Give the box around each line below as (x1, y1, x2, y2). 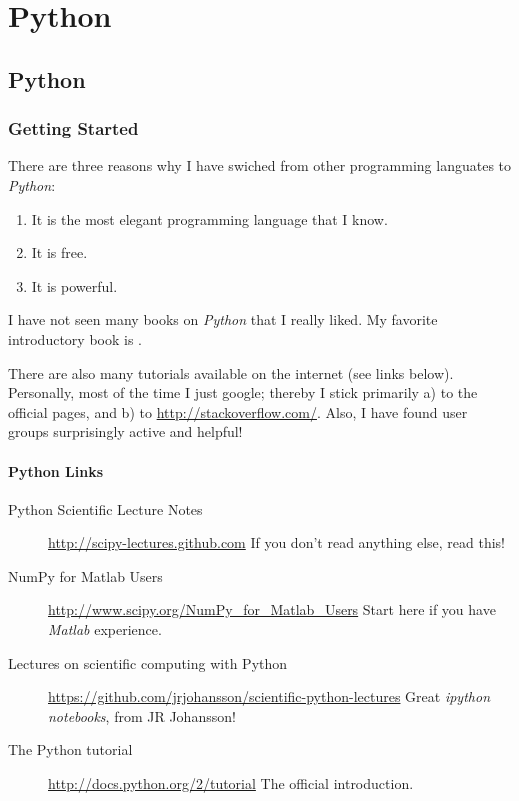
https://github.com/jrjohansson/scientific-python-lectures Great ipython (48, 686, 491, 707)
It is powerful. (31, 275, 118, 296)
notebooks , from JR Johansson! (48, 705, 236, 726)
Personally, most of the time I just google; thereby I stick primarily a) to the (8, 382, 478, 403)
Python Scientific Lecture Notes (8, 498, 203, 519)
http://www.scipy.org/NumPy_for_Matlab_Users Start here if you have (48, 599, 496, 620)
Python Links (8, 460, 104, 481)
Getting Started (8, 116, 139, 141)
